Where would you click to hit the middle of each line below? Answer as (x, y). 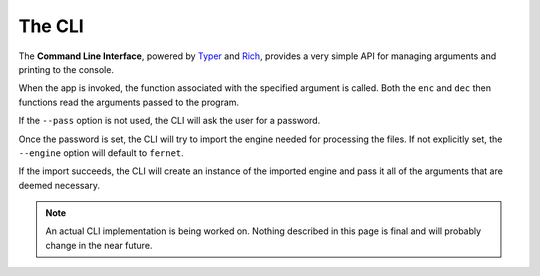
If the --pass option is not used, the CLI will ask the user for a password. (169, 121)
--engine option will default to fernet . (101, 152)
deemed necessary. (59, 185)
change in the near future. (99, 245)
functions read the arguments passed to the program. (129, 102)
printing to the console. (66, 69)
